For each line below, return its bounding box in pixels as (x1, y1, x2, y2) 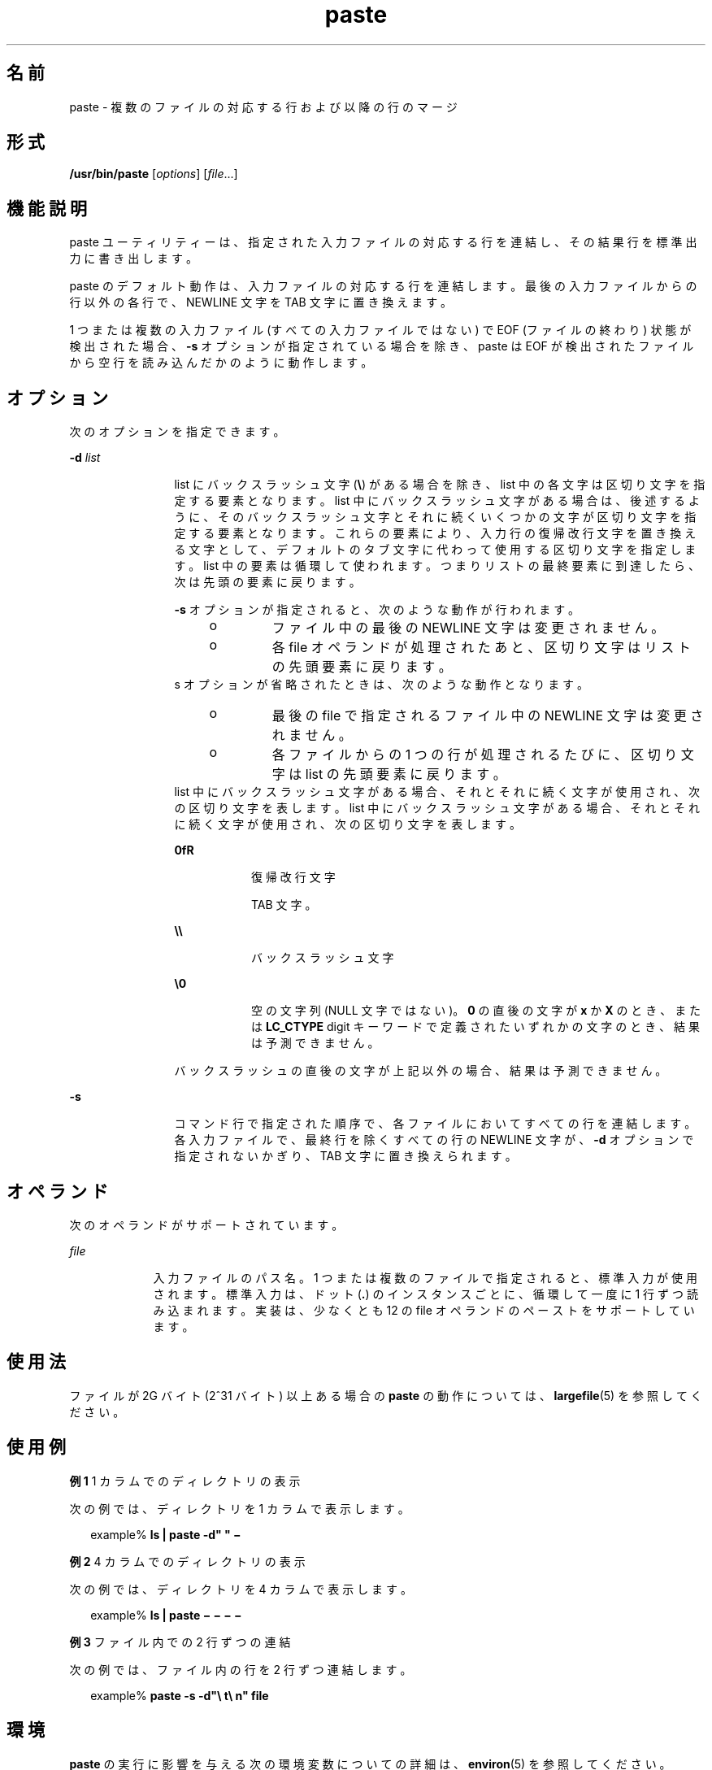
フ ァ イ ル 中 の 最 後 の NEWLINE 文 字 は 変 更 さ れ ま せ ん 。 (271, 620, 665, 637)
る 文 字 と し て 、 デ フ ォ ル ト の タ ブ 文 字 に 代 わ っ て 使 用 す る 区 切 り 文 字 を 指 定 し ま (174, 542, 697, 557)
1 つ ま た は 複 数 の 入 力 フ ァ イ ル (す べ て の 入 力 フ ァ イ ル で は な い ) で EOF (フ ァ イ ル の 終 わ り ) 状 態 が (69, 323, 692, 337)
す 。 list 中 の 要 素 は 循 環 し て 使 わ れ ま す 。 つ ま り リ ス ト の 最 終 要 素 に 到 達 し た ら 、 (174, 559, 700, 573)
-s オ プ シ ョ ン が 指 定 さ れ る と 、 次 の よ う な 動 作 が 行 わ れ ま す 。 (174, 602, 580, 617)
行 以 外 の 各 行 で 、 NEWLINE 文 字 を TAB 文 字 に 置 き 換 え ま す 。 (69, 295, 453, 310)
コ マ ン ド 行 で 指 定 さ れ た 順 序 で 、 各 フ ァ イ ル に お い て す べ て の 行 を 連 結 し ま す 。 (174, 1116, 697, 1131)
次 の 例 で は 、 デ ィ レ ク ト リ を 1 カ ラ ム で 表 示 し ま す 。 (69, 1501, 410, 1516)
